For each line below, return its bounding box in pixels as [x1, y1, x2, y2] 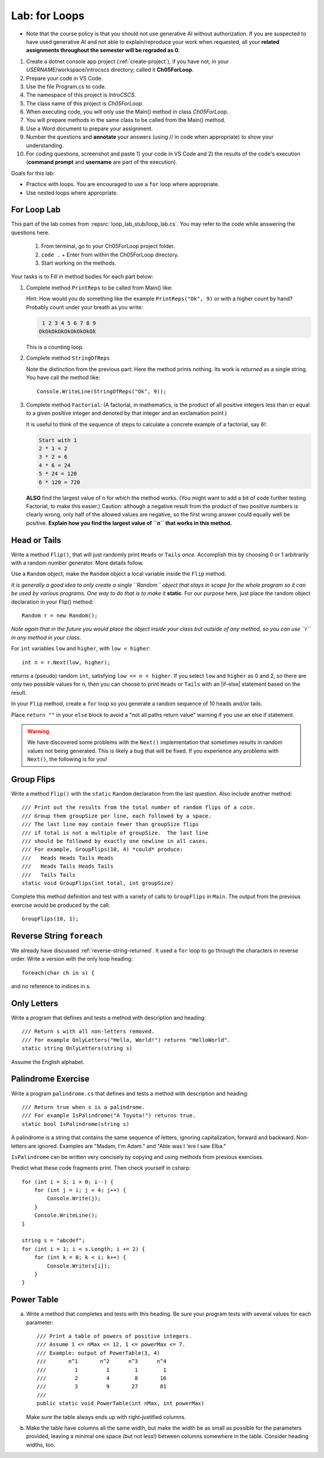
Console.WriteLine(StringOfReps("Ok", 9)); [37, 388, 167, 395]
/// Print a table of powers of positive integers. [37, 1333, 192, 1340]
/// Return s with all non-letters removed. [22, 1028, 155, 1035]
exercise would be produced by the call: [11, 901, 110, 909]
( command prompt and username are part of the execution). [26, 159, 178, 166]
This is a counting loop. [26, 343, 84, 351]
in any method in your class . [11, 634, 82, 641]
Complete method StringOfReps [26, 354, 110, 361]
